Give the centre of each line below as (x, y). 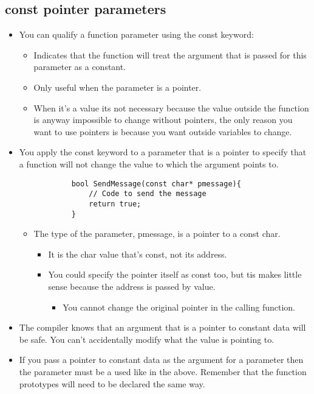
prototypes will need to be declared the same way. (112, 383)
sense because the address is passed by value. (132, 286)
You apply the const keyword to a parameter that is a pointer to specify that (163, 152)
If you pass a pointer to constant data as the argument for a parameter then (161, 360)
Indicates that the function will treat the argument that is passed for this (170, 55)
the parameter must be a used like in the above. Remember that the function (163, 371)
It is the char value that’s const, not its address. (138, 254)
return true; (115, 204)
